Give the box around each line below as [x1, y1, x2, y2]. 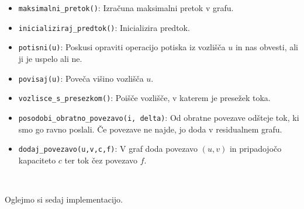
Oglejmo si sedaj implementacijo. [5, 193, 123, 205]
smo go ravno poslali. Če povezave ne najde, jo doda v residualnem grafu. [18, 123, 282, 135]
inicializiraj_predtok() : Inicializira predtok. [18, 21, 190, 33]
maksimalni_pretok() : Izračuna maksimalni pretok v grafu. [18, 2, 234, 13]
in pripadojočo [229, 142, 282, 155]
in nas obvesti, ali [235, 41, 298, 53]
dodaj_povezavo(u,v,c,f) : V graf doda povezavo [18, 142, 198, 155]
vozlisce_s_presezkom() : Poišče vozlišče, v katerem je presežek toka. [18, 92, 271, 104]
